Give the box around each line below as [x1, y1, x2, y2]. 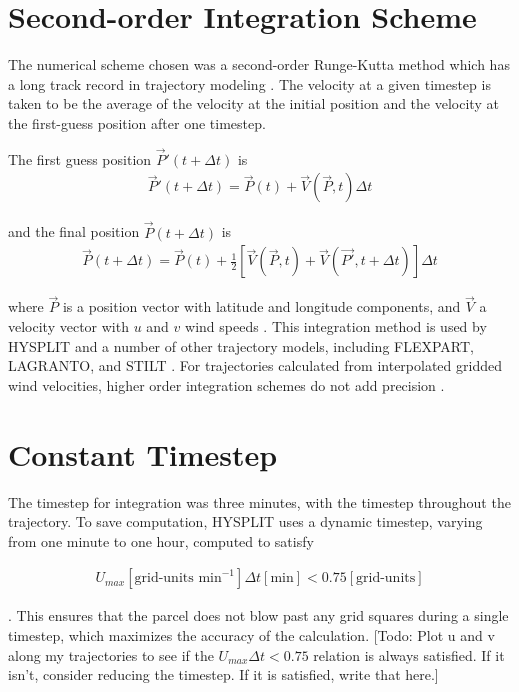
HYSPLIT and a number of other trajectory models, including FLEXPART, [8, 335, 474, 356]
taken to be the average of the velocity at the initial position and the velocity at [8, 93, 499, 114]
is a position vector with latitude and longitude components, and [62, 296, 461, 317]
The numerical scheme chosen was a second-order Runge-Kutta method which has [8, 54, 510, 75]
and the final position [8, 221, 140, 242]
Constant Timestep [8, 433, 278, 474]
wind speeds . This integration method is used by [185, 316, 487, 336]
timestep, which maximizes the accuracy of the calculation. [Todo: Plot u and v [8, 624, 495, 645]
